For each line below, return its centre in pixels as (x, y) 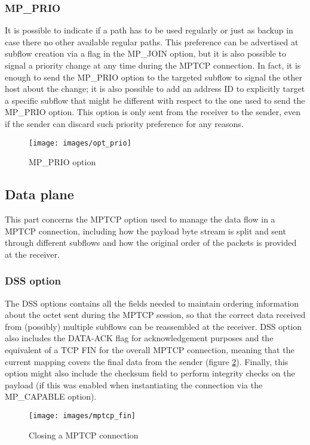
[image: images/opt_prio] (80, 143)
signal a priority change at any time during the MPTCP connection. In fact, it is (153, 65)
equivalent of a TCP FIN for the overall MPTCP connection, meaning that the (150, 349)
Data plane (39, 194)
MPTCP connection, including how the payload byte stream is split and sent (145, 231)
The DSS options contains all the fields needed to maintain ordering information (152, 303)
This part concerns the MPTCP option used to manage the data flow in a (140, 219)
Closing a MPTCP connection (84, 435)
